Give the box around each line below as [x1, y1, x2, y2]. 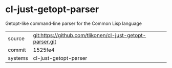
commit [8, 46, 26, 53]
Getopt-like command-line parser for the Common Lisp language [5, 20, 142, 26]
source [8, 35, 25, 42]
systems [8, 54, 28, 61]
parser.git [33, 38, 56, 45]
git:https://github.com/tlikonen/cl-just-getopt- [33, 31, 146, 39]
